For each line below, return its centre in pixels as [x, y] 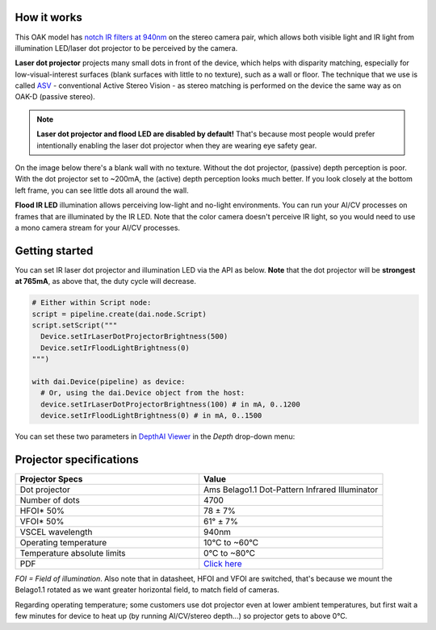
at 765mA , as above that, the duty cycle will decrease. [106, 282]
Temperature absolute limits [73, 553]
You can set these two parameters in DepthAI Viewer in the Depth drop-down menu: [155, 436]
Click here [222, 564]
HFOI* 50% [42, 511]
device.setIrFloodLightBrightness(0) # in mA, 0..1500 [151, 416]
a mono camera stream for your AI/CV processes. [98, 227]
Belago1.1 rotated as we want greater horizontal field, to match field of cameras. [147, 590]
